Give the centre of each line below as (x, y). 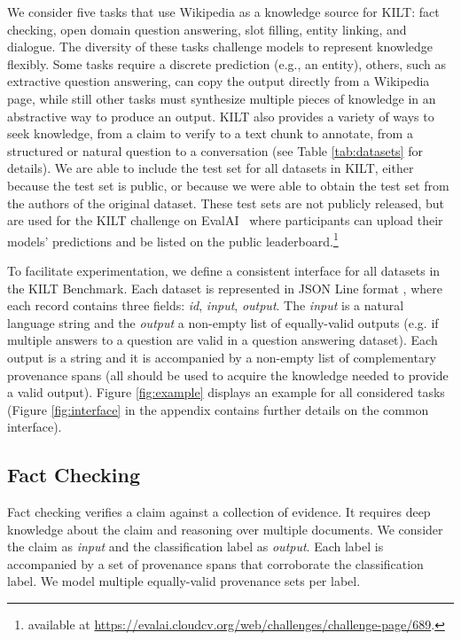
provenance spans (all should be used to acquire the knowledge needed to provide (228, 375)
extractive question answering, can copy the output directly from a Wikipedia (219, 81)
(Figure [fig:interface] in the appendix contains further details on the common (218, 409)
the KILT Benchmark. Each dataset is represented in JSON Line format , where (225, 288)
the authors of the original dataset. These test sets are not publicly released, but (226, 203)
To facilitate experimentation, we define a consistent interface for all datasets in (224, 270)
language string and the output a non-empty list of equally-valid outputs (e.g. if (223, 322)
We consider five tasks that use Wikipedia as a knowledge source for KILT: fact (223, 12)
